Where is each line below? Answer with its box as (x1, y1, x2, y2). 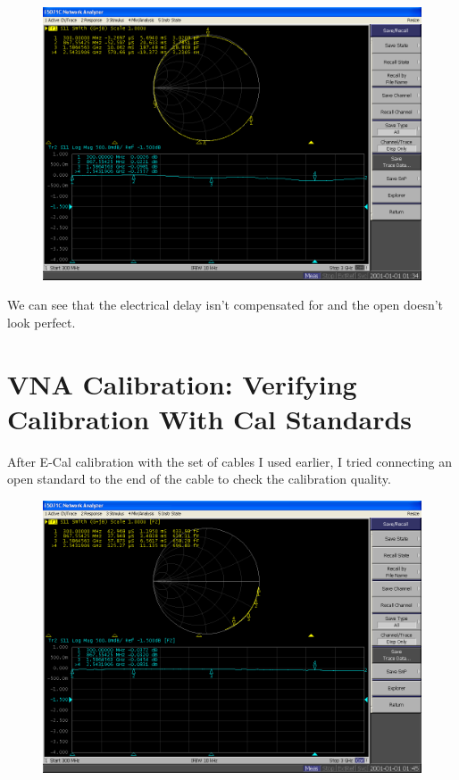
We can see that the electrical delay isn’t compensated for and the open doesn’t (7, 295, 444, 314)
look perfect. (7, 312, 76, 331)
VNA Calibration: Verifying (7, 365, 357, 402)
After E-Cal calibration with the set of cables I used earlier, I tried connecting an (7, 452, 452, 470)
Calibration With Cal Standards (7, 400, 413, 436)
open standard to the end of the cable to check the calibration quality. (7, 469, 391, 488)
